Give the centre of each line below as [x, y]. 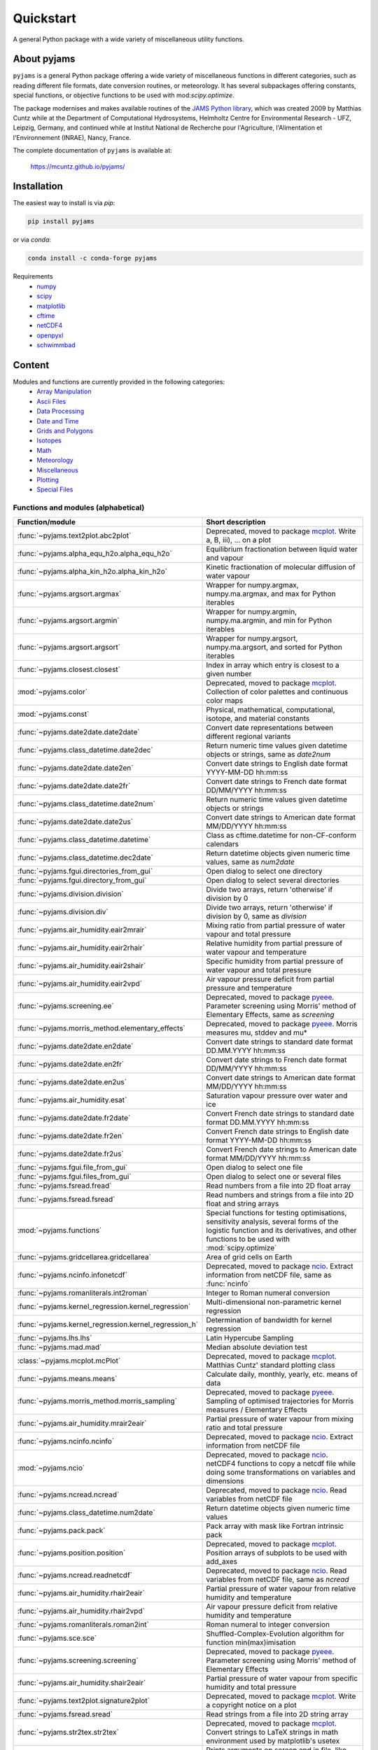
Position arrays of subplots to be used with [276, 1553]
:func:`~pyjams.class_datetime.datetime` [84, 839]
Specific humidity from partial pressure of [275, 961]
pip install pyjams [61, 222]
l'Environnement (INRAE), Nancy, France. [72, 137]
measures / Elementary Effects [257, 1409]
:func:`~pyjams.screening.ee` [66, 1006]
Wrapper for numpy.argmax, [252, 584]
